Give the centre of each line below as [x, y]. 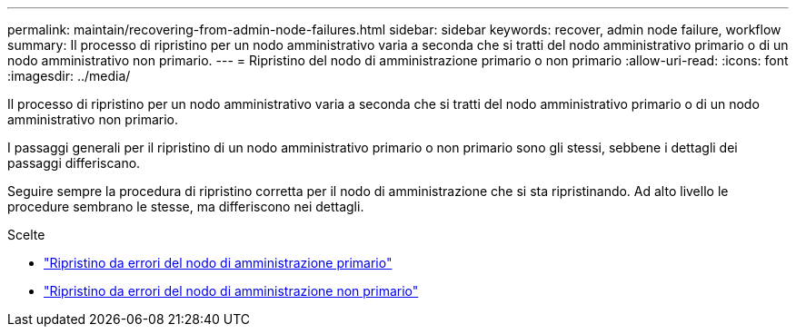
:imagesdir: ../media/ [69, 76]
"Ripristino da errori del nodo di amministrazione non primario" [231, 291]
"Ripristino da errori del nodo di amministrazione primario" [218, 263]
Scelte [26, 235]
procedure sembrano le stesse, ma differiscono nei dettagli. [186, 206]
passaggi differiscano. [74, 163]
